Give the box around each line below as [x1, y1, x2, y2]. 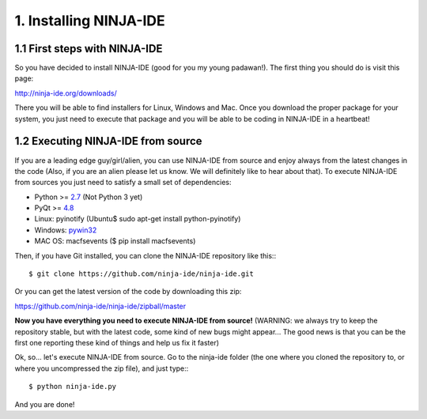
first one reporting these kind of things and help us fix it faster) [14, 338, 220, 347]
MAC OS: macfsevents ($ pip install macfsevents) [34, 236, 196, 246]
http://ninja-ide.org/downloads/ [14, 88, 118, 98]
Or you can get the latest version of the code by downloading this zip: [14, 287, 242, 296]
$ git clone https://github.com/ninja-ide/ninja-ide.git [28, 270, 255, 278]
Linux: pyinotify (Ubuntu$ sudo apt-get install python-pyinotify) [34, 214, 241, 224]
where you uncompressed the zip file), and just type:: [14, 364, 189, 373]
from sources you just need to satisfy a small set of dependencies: [14, 178, 232, 187]
